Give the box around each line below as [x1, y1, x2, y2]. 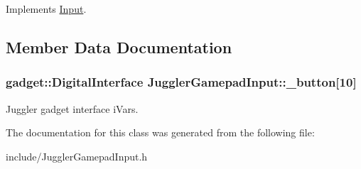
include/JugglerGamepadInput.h [6, 148, 148, 163]
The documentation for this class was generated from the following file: [6, 125, 315, 140]
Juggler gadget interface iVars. [6, 101, 139, 116]
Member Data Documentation [6, 36, 232, 58]
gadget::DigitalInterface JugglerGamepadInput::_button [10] [6, 73, 357, 91]
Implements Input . [6, 1, 87, 16]
